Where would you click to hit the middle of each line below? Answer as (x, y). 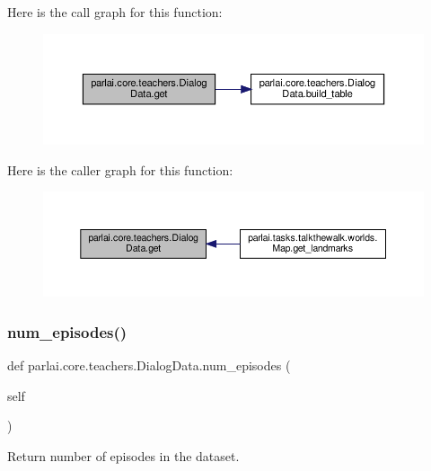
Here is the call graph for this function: (115, 12)
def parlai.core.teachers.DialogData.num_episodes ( (149, 365)
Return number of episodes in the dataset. (123, 456)
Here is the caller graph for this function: (120, 169)
